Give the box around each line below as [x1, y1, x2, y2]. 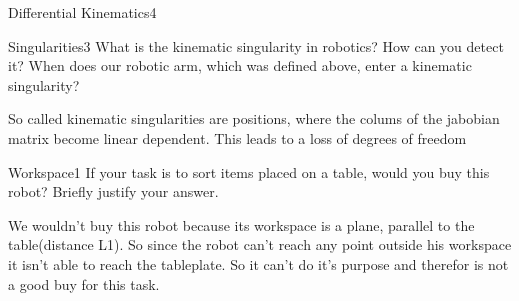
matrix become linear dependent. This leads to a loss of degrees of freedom [8, 127, 467, 148]
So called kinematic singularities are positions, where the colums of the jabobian [8, 108, 500, 129]
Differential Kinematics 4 [8, 2, 157, 22]
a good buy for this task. [8, 273, 160, 294]
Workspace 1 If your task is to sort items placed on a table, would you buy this [8, 161, 490, 182]
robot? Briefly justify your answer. [8, 181, 219, 202]
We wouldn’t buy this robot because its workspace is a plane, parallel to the [8, 214, 475, 235]
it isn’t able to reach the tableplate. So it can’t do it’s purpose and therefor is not [8, 253, 509, 274]
